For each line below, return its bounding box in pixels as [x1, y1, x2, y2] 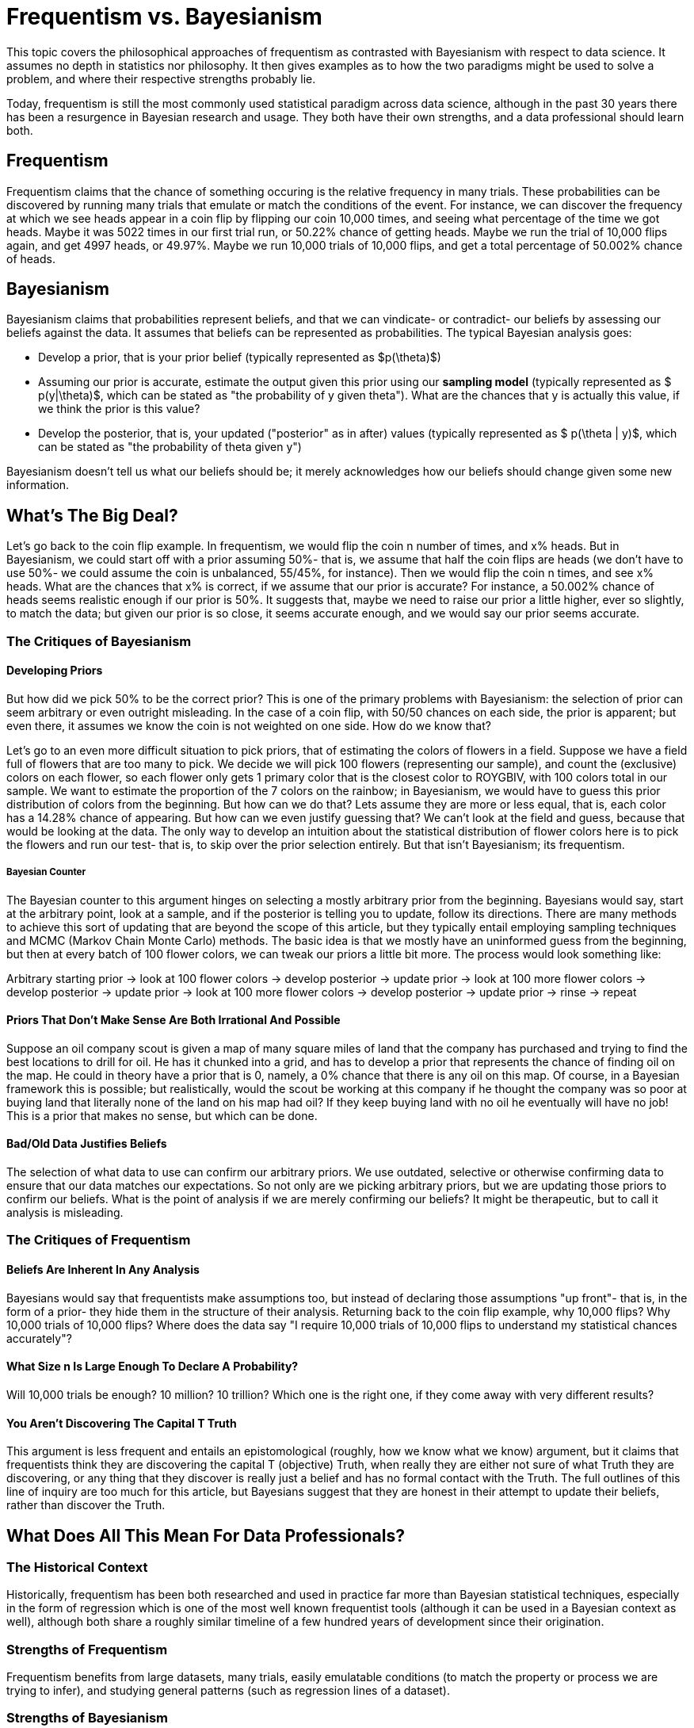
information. [6, 478, 70, 492]
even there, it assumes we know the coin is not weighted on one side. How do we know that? [6, 718, 491, 732]
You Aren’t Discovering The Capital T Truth [6, 1416, 237, 1430]
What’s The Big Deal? [6, 505, 178, 526]
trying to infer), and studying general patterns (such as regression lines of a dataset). [6, 1684, 450, 1698]
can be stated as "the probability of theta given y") [38, 440, 302, 454]
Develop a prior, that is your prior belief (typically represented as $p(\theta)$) [38, 350, 441, 365]
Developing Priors [6, 663, 103, 678]
